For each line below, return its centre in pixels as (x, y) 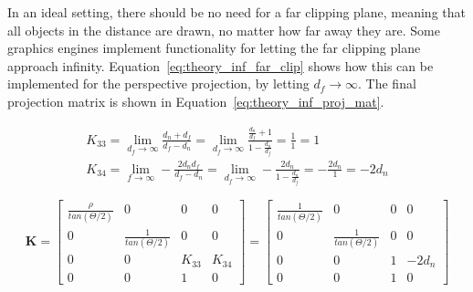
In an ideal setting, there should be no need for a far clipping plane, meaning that (236, 12)
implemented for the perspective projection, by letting (158, 83)
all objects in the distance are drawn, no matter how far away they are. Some (224, 30)
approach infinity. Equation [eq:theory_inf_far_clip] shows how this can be (221, 65)
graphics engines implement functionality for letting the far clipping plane (214, 48)
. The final (387, 83)
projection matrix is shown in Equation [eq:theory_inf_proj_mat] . (196, 101)
